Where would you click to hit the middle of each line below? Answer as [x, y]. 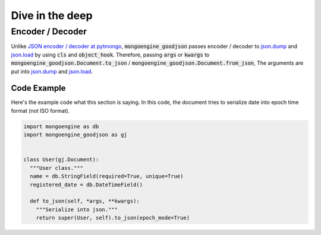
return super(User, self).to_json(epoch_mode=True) [113, 218]
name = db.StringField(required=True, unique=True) [107, 176]
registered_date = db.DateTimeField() [86, 185]
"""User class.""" [56, 168]
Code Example [38, 88]
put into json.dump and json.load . [52, 71]
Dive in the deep [52, 15]
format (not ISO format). [40, 110]
